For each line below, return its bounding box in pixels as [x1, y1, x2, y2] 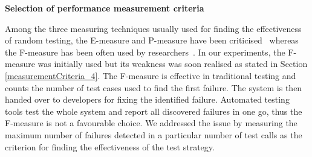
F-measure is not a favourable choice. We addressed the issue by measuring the [5, 117, 297, 129]
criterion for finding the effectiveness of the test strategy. [5, 140, 215, 153]
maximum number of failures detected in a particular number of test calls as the [5, 128, 302, 141]
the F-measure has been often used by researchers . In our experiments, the [5, 45, 285, 58]
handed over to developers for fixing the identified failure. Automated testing [5, 93, 290, 106]
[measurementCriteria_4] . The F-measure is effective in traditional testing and [5, 69, 296, 82]
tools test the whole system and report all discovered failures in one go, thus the [5, 104, 302, 117]
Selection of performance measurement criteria [5, 2, 204, 14]
